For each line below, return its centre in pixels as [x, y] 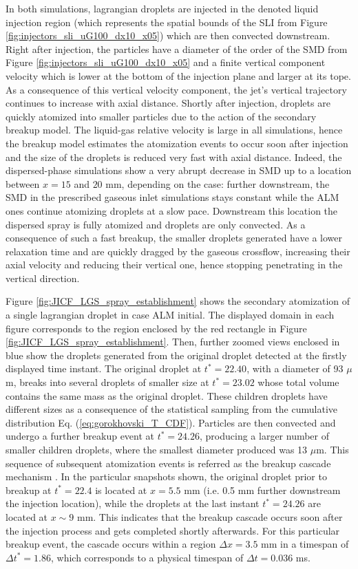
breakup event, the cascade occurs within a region [111, 544]
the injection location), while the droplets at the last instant [133, 503]
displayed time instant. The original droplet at [104, 368]
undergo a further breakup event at [80, 436]
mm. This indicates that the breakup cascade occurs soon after [210, 516]
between [23, 183]
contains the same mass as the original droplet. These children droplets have [167, 395]
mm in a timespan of [305, 544]
